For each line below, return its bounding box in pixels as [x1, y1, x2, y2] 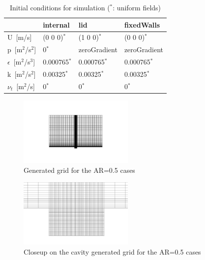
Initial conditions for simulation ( [9, 2, 110, 12]
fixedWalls [124, 19, 160, 30]
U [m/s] [7, 32, 32, 42]
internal [43, 19, 70, 30]
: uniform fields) [113, 2, 161, 12]
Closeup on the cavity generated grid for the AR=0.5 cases [24, 246, 201, 257]
